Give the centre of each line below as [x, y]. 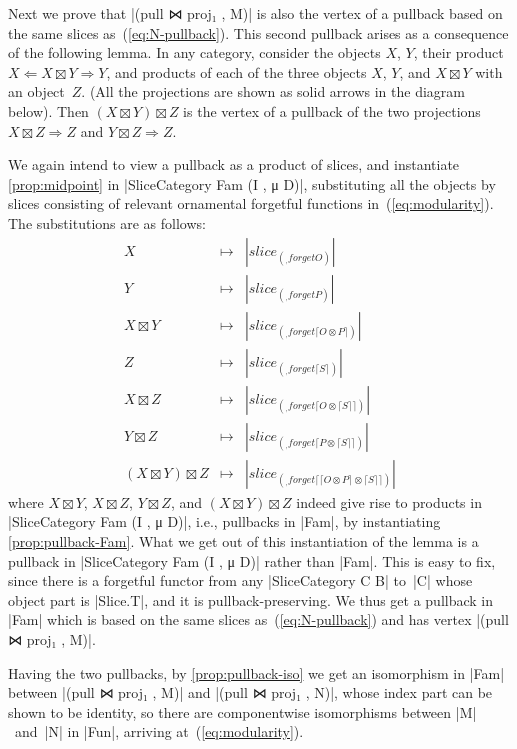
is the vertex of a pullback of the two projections [332, 110]
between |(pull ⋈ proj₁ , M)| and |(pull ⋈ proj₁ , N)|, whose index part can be [250, 692]
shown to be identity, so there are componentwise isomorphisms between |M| [242, 711]
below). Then [48, 110]
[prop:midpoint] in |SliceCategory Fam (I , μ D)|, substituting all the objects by [252, 183]
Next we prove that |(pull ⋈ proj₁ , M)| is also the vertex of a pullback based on [255, 13]
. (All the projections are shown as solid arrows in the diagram [273, 91]
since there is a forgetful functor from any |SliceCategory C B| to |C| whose [240, 580]
